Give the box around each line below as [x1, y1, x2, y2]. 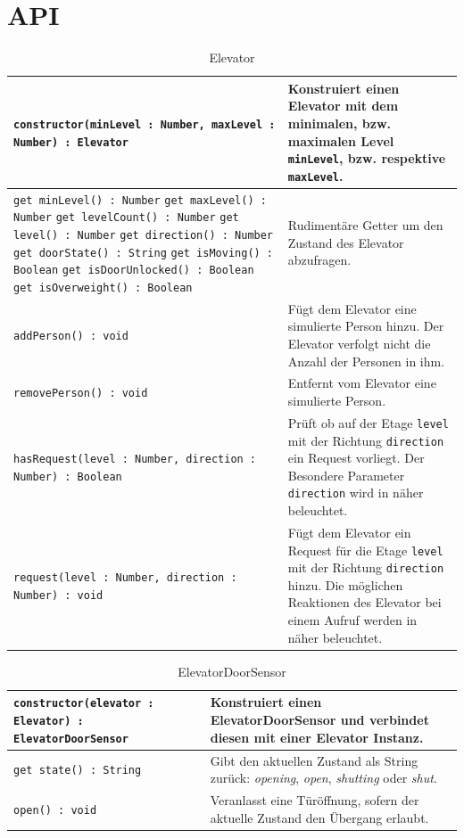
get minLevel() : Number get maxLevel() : [13, 193, 267, 207]
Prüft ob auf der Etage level [287, 413, 449, 431]
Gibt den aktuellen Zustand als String [210, 751, 418, 769]
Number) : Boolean [13, 470, 122, 483]
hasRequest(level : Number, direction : [13, 453, 257, 466]
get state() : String [13, 764, 142, 777]
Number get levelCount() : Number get [13, 211, 239, 225]
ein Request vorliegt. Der [287, 448, 425, 467]
